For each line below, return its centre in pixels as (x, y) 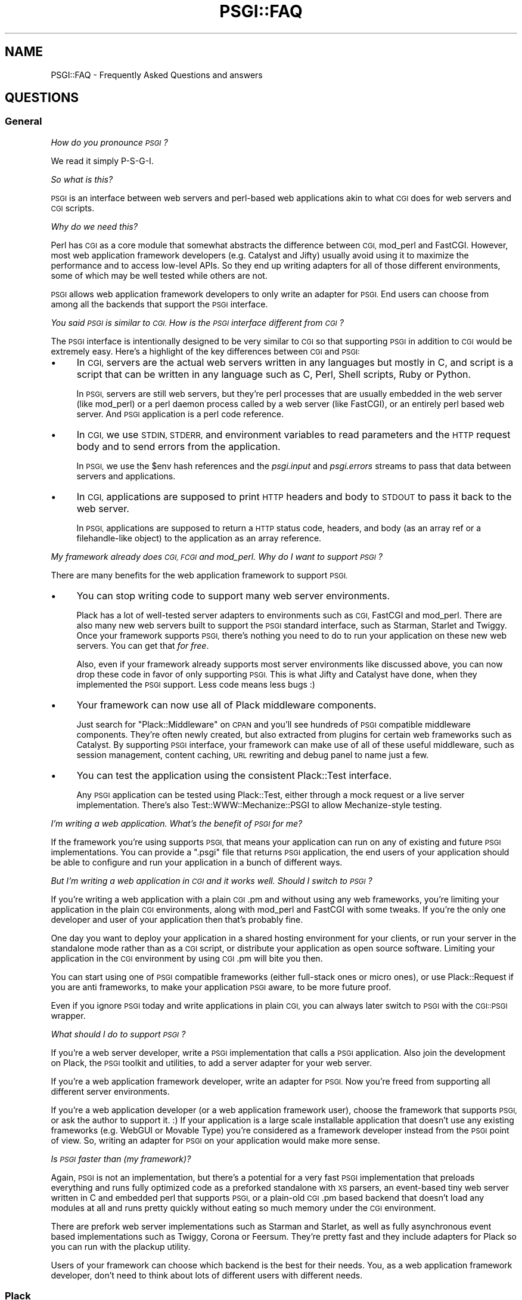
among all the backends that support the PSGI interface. (159, 304)
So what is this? (82, 179)
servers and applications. (126, 476)
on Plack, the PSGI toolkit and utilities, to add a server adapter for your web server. (212, 1062)
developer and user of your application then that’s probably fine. (177, 919)
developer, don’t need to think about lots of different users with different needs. (207, 1275)
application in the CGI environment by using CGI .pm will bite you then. (187, 958)
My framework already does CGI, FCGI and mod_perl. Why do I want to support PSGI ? (217, 556)
